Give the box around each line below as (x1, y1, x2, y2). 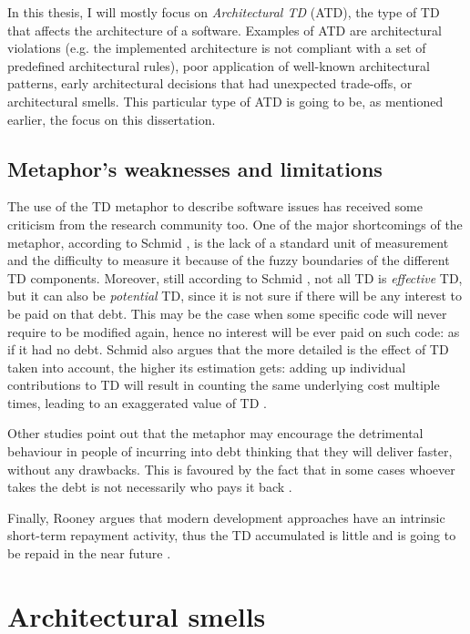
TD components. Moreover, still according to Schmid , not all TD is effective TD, (7, 268, 463, 287)
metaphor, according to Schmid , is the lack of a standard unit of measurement (7, 232, 449, 251)
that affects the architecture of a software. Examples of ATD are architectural (7, 20, 442, 39)
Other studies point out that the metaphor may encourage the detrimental (7, 424, 424, 443)
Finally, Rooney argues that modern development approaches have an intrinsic (7, 507, 445, 527)
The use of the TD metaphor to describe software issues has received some (7, 197, 423, 216)
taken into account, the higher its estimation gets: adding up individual (7, 357, 406, 376)
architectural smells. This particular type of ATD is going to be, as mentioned (7, 91, 444, 110)
